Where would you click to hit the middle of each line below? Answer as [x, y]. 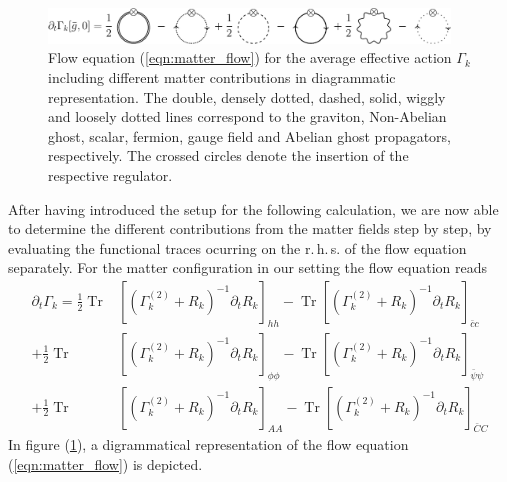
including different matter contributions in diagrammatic [222, 76]
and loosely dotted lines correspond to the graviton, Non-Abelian [247, 116]
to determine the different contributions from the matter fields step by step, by [250, 228]
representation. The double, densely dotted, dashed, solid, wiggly [247, 96]
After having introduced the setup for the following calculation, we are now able [253, 208]
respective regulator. [110, 174]
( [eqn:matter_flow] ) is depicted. [105, 463]
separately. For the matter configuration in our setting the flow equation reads [248, 267]
